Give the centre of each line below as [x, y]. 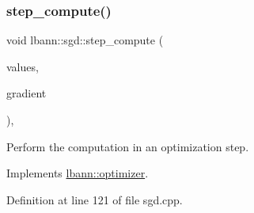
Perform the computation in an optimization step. [128, 146]
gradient [27, 93]
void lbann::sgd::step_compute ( [85, 40]
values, [23, 66]
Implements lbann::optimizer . [78, 173]
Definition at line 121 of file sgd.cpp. [95, 199]
